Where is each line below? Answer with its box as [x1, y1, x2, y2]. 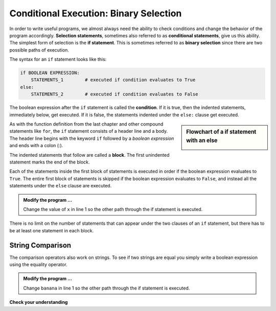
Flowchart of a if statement [186, 128, 257, 135]
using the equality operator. [9, 261, 67, 268]
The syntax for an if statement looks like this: [9, 56, 107, 62]
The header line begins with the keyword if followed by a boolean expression [9, 135, 174, 141]
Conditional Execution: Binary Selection [9, 8, 182, 19]
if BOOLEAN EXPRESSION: [20, 70, 80, 76]
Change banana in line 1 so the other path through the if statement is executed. [23, 285, 190, 291]
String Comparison [9, 241, 72, 250]
